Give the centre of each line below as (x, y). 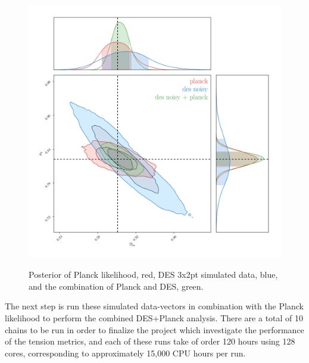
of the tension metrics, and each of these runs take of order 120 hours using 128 (150, 341)
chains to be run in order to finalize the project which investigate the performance (154, 329)
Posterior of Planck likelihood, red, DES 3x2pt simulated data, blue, (153, 274)
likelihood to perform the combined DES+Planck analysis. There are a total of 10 (154, 317)
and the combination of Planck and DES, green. (116, 286)
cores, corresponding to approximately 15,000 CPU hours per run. (125, 353)
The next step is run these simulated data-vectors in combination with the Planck (154, 306)
